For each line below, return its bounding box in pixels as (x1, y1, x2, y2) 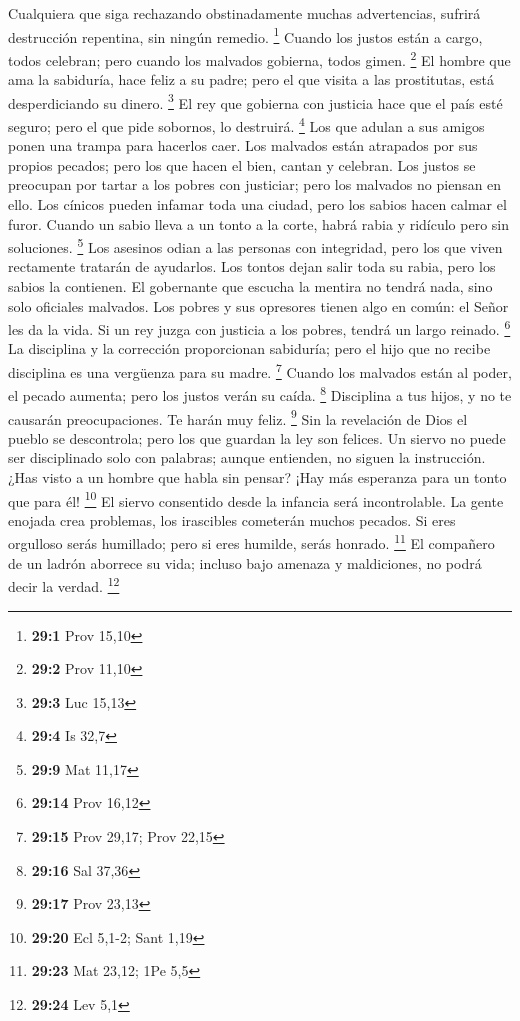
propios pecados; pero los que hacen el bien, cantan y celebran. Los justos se (8, 154, 476, 175)
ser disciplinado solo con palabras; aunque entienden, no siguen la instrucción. (8, 447, 486, 468)
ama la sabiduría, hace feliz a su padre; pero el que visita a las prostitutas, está (8, 69, 495, 90)
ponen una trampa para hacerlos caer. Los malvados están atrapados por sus (8, 135, 478, 156)
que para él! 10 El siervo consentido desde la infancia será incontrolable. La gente (8, 487, 504, 511)
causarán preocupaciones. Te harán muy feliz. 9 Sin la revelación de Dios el (8, 405, 468, 429)
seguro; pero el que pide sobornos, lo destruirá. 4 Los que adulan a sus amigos (8, 112, 485, 136)
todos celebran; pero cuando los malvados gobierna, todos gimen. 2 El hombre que (8, 46, 511, 70)
